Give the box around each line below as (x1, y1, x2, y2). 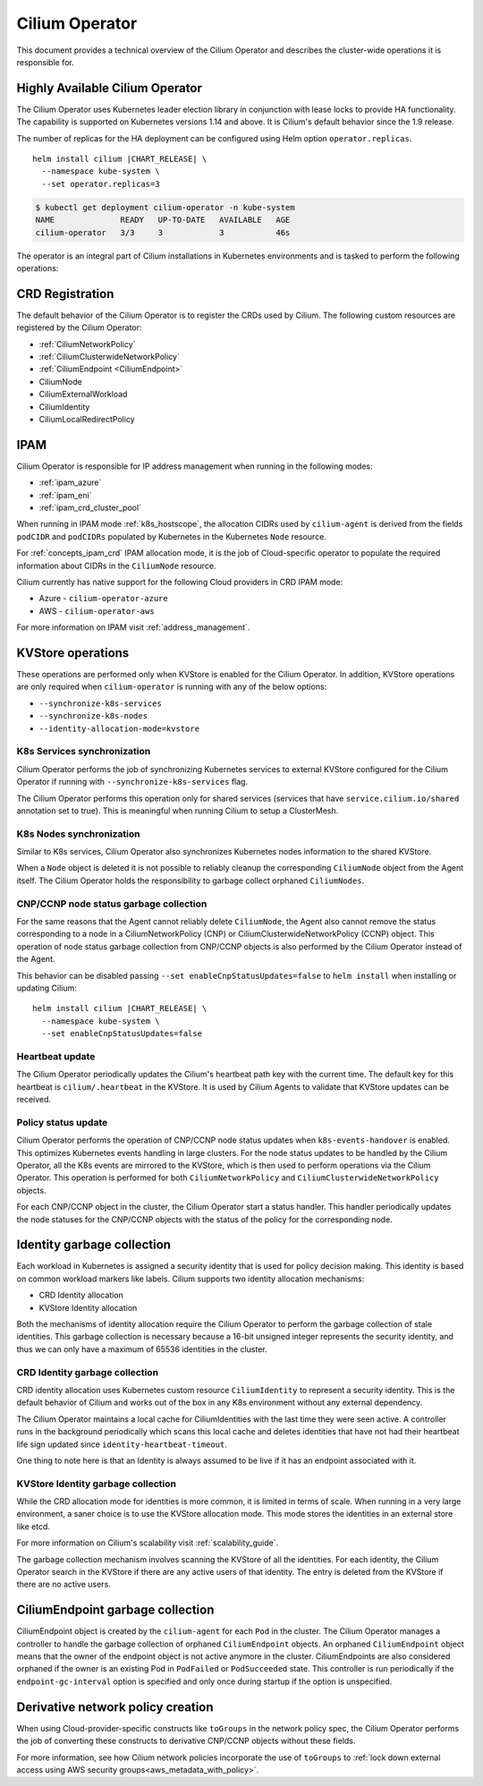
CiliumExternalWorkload (38, 389, 128, 400)
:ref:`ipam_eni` (38, 489, 92, 500)
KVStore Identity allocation (38, 1302, 138, 1313)
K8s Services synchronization (16, 745, 151, 758)
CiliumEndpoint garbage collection (16, 1603, 215, 1618)
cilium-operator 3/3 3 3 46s (35, 227, 291, 237)
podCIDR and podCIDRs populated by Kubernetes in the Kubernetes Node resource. (16, 531, 326, 541)
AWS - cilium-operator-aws (38, 605, 156, 617)
